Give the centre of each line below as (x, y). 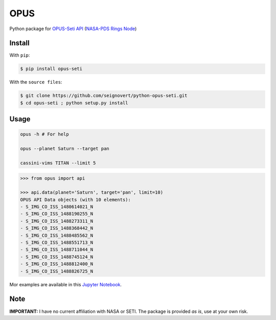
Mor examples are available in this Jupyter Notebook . (66, 284)
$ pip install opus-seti (51, 69)
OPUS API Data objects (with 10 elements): (76, 200)
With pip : (20, 55)
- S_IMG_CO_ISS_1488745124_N (57, 257)
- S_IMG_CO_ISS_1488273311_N (57, 221)
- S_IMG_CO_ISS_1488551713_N (57, 243)
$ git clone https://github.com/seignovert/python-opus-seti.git (104, 96)
